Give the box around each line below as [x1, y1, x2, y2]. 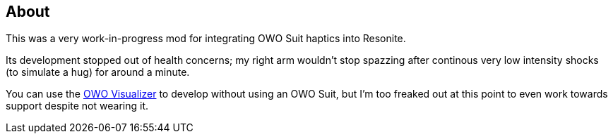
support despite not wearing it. [6, 100, 148, 112]
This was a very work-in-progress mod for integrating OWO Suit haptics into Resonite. [6, 32, 406, 45]
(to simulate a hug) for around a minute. [6, 66, 190, 79]
